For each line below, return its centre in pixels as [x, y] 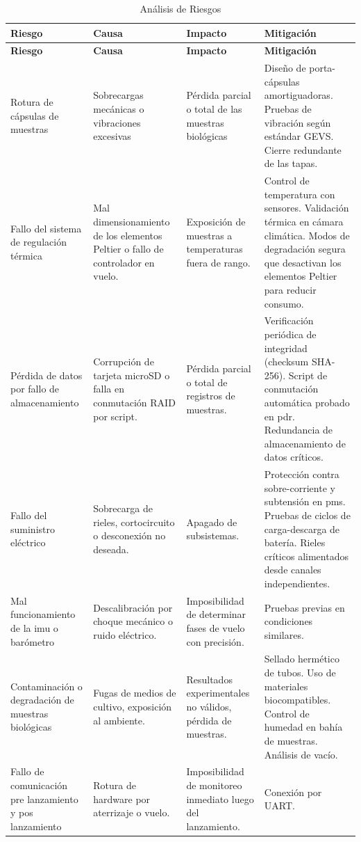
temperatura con [300, 194]
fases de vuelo [216, 628]
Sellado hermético [302, 659]
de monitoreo [214, 785]
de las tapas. [291, 163]
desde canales [293, 570]
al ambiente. [119, 720]
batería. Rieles [295, 542]
